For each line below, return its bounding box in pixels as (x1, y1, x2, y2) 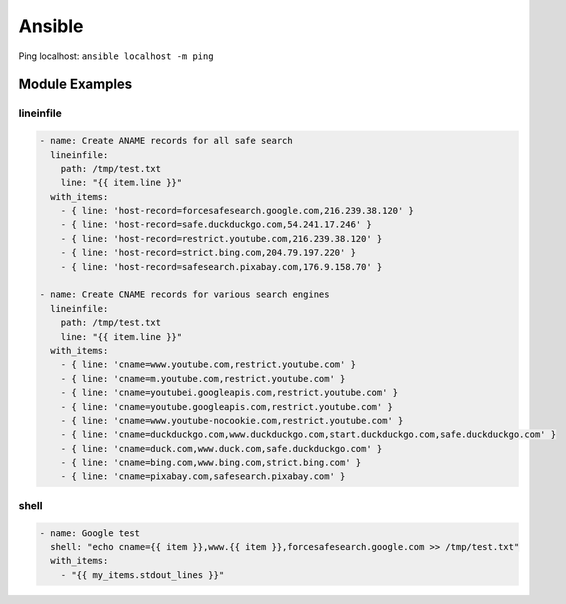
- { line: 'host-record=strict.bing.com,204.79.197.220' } (60, 247, 357, 259)
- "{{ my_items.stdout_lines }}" (60, 569, 225, 580)
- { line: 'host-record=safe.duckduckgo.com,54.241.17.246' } (60, 219, 372, 230)
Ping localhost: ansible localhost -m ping (18, 50, 214, 62)
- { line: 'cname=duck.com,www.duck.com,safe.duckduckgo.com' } (60, 443, 383, 454)
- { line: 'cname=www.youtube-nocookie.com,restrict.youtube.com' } (60, 415, 404, 426)
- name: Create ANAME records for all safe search (39, 135, 294, 147)
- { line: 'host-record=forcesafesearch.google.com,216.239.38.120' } (60, 205, 415, 217)
